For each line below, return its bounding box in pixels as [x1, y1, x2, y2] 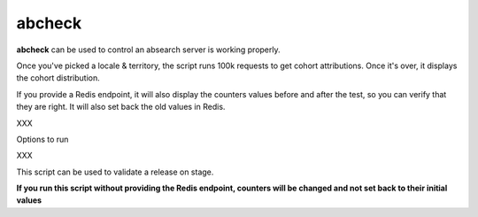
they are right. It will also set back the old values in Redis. [16, 102, 226, 112]
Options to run [16, 134, 69, 144]
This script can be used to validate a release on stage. [16, 167, 214, 177]
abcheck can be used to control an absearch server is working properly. [16, 44, 281, 55]
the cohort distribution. [16, 73, 101, 83]
